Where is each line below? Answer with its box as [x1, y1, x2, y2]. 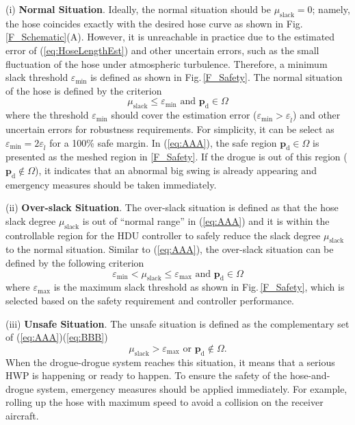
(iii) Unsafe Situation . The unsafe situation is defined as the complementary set [5, 316, 350, 330]
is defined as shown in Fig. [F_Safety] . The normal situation [90, 70, 343, 84]
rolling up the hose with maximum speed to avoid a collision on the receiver [5, 395, 324, 409]
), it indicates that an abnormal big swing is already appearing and [35, 162, 317, 177]
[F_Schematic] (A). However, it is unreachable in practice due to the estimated [5, 29, 335, 44]
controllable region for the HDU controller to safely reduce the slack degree [5, 228, 321, 242]
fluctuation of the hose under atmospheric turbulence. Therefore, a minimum [5, 56, 328, 71]
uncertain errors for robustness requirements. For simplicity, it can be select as [5, 121, 334, 136]
